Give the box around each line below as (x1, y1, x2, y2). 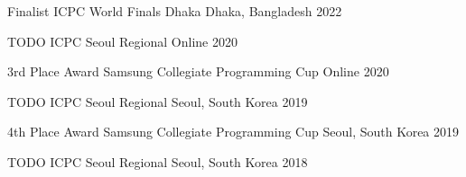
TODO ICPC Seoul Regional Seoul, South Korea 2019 (7, 92, 308, 111)
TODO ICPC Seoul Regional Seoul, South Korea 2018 (7, 152, 308, 171)
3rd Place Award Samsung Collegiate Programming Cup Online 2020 (7, 62, 389, 81)
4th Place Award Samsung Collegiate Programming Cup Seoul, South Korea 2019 (7, 122, 460, 141)
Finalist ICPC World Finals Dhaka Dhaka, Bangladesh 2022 (7, 2, 342, 20)
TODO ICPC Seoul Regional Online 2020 (7, 31, 238, 50)
